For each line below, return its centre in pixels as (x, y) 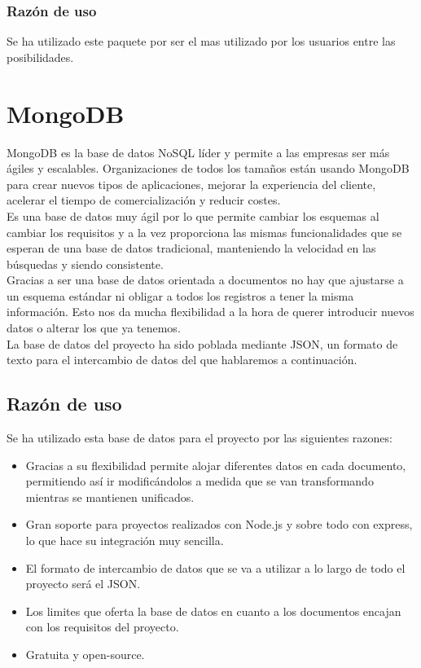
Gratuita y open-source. (85, 654)
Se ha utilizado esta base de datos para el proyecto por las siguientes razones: (200, 438)
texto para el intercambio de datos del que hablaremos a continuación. (182, 360)
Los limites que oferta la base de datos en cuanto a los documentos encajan (213, 611)
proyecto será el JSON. (83, 584)
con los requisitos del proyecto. (102, 627)
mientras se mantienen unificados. (110, 497)
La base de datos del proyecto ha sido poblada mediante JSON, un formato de (202, 343)
